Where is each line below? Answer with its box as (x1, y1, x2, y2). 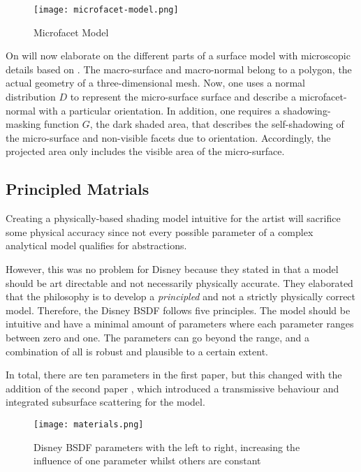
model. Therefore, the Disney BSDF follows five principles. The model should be (6, 302, 351, 317)
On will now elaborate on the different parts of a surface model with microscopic (6, 48, 351, 63)
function (43, 117, 80, 131)
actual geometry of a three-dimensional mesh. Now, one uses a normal (6, 75, 305, 90)
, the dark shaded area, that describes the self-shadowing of (89, 117, 344, 131)
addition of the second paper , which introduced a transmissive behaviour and (6, 381, 339, 395)
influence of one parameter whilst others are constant (34, 453, 261, 468)
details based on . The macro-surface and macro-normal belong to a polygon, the (6, 61, 352, 76)
